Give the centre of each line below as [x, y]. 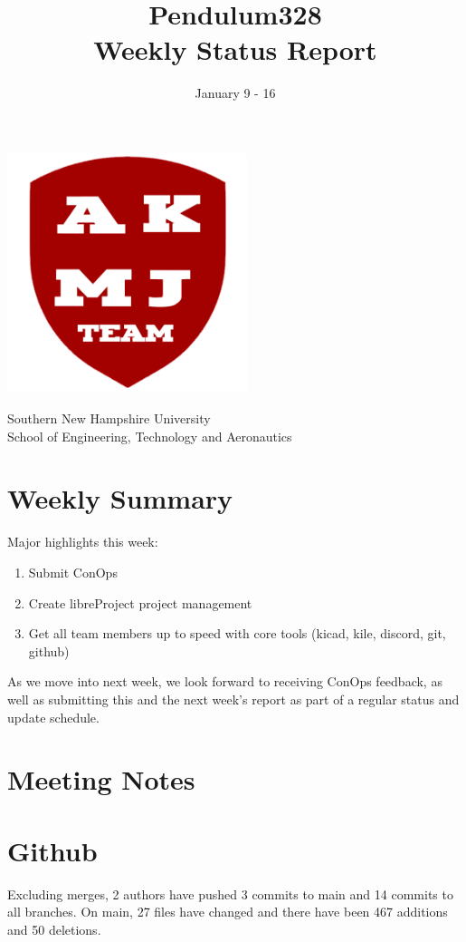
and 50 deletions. [54, 929]
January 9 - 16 [235, 93]
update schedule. [53, 717]
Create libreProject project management [140, 602]
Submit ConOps [73, 572]
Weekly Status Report [235, 49]
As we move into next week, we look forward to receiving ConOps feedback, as [225, 681]
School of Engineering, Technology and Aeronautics [150, 436]
